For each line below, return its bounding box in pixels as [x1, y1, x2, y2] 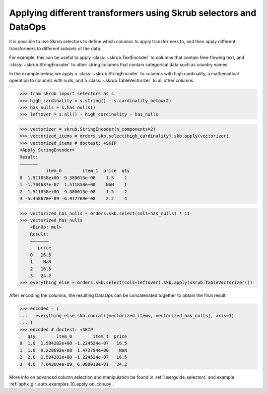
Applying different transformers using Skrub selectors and [9, 7, 257, 18]
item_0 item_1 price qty [45, 168, 130, 173]
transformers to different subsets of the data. [9, 45, 102, 52]
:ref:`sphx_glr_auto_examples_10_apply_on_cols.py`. [9, 381, 114, 387]
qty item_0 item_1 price [27, 334, 128, 339]
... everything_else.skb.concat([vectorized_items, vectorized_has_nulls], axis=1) [19, 313, 234, 318]
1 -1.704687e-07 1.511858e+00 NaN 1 [19, 182, 128, 188]
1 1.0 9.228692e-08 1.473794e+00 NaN [19, 347, 128, 353]
